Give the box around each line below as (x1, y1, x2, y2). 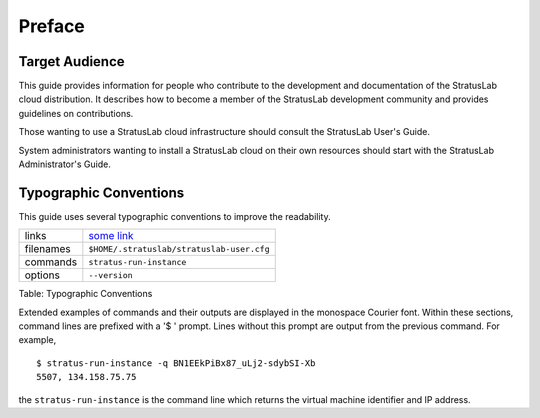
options (24, 268, 60, 282)
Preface (18, 15, 85, 37)
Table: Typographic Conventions (18, 288, 153, 300)
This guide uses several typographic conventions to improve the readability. (18, 210, 331, 222)
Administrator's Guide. (18, 158, 112, 170)
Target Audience (18, 53, 125, 70)
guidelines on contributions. (18, 107, 134, 119)
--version (88, 270, 134, 280)
